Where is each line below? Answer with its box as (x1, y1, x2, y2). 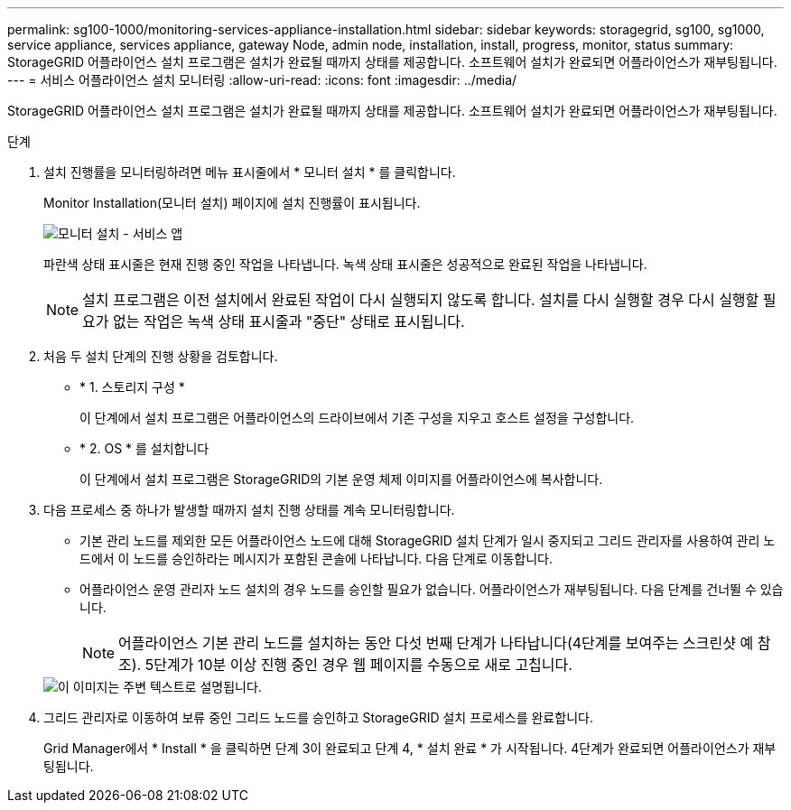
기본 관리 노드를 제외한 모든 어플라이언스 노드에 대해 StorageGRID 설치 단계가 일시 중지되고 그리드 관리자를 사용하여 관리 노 (79, 533, 776, 548)
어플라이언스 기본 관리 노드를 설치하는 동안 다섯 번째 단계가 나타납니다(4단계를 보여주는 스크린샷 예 (118, 634, 754, 652)
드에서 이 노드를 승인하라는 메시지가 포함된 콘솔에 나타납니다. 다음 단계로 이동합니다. (79, 551, 553, 566)
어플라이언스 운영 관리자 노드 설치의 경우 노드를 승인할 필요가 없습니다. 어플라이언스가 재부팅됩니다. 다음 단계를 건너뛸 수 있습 (79, 582, 784, 597)
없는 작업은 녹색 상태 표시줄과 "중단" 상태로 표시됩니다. (113, 312, 465, 331)
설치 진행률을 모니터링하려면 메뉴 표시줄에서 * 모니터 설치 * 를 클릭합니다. (43, 164, 456, 180)
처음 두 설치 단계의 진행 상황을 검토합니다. (43, 349, 278, 364)
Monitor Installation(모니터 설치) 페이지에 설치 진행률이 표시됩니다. (43, 195, 421, 210)
